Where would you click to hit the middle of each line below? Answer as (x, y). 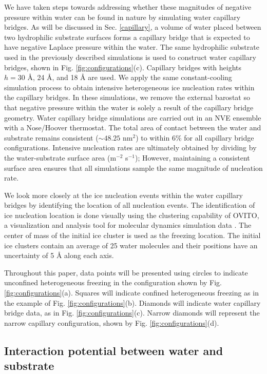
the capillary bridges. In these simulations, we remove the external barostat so (127, 97)
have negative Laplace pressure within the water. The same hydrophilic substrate (132, 47)
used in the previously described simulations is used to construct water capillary (130, 57)
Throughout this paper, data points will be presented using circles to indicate (126, 272)
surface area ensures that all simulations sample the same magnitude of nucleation (133, 168)
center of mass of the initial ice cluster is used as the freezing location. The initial (132, 235)
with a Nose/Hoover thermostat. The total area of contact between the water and (133, 127)
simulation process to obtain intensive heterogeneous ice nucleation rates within (129, 87)
